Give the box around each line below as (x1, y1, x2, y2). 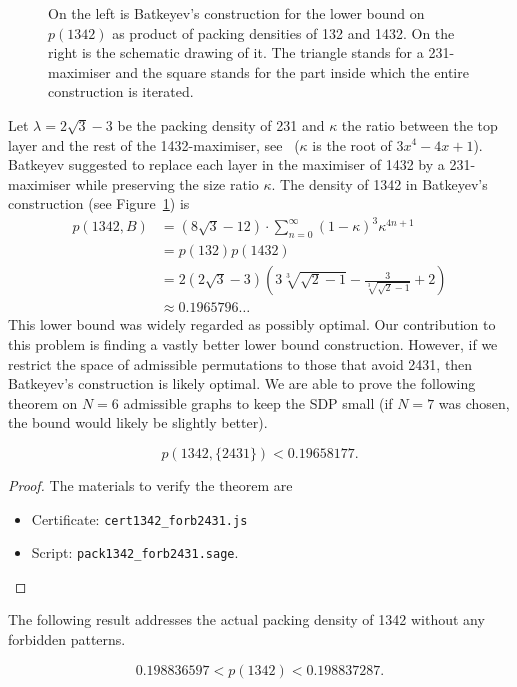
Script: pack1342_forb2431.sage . (31, 542, 239, 563)
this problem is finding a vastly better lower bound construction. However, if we (8, 333, 498, 354)
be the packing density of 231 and (117, 114, 325, 135)
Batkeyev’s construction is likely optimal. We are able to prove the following (8, 373, 476, 394)
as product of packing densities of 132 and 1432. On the (112, 22, 455, 43)
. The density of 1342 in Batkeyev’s (271, 173, 488, 194)
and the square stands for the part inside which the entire (115, 61, 469, 82)
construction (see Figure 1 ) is (8, 193, 190, 214)
